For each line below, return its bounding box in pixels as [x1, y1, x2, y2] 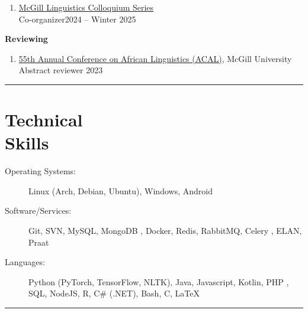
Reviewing [5, 32, 48, 45]
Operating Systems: [5, 165, 76, 177]
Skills [5, 131, 49, 155]
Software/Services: [5, 204, 72, 217]
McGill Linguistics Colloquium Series [18, 1, 154, 13]
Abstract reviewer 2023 [18, 64, 103, 76]
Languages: [5, 256, 45, 268]
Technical [5, 107, 83, 132]
